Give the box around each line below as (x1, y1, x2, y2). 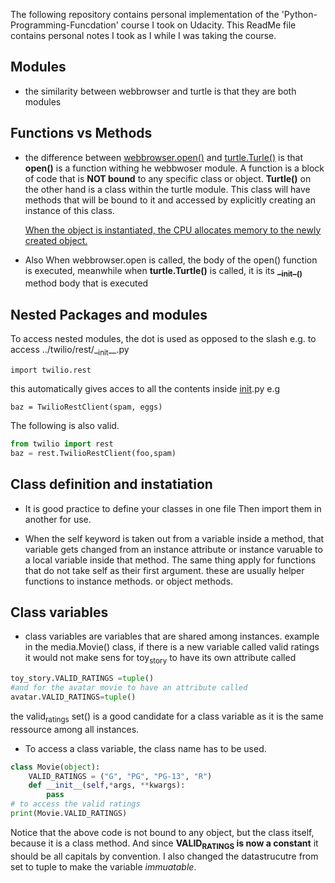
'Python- (281, 9, 318, 20)
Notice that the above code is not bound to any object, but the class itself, (10, 826, 315, 838)
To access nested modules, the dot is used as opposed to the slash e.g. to (10, 333, 317, 345)
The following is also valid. (10, 420, 120, 432)
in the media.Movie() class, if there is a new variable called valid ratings (24, 641, 320, 653)
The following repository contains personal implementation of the (10, 9, 280, 20)
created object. (24, 234, 88, 246)
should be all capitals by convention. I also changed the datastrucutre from (10, 850, 319, 862)
